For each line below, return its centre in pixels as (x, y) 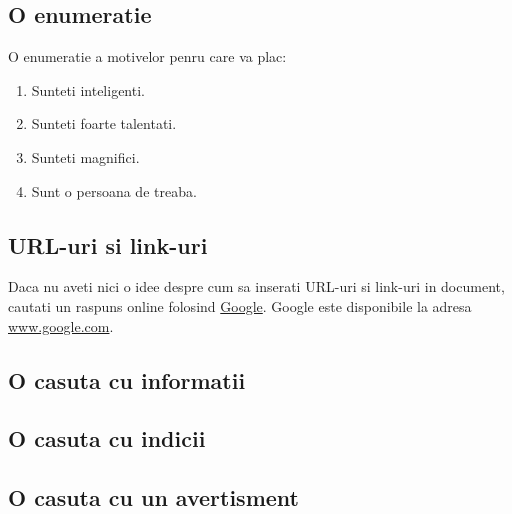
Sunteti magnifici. (85, 156)
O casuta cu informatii (127, 379)
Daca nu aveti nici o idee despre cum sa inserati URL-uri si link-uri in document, (256, 286)
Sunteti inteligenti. (88, 89)
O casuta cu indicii (107, 438)
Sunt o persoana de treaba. (114, 190)
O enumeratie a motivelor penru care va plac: (147, 56)
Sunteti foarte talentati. (104, 123)
